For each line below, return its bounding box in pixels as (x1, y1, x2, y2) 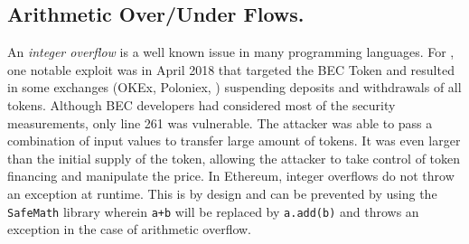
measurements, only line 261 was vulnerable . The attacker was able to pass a (7, 113, 433, 132)
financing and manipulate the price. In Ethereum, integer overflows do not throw (7, 166, 455, 185)
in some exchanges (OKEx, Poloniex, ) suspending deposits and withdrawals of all (7, 78, 462, 97)
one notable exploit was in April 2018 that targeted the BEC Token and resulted (7, 60, 455, 79)
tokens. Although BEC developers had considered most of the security (7, 95, 396, 114)
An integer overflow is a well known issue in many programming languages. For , (7, 42, 455, 61)
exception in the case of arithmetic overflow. (7, 220, 252, 239)
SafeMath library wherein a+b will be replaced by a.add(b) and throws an (7, 202, 419, 221)
